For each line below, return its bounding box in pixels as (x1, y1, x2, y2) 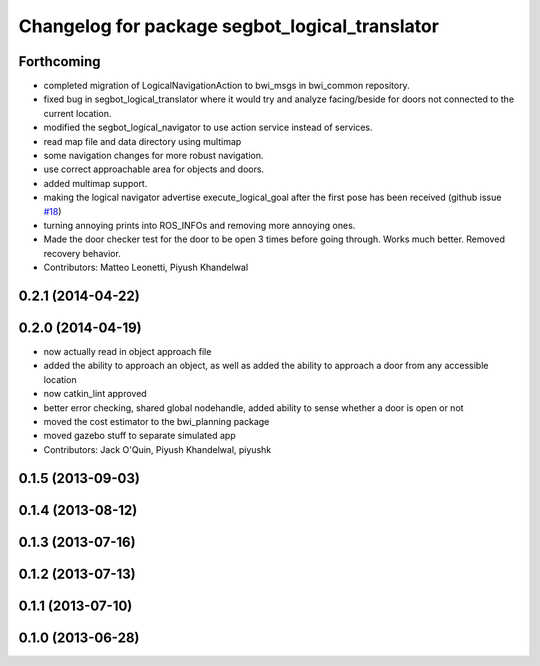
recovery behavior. (43, 247, 122, 259)
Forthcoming (18, 53, 101, 70)
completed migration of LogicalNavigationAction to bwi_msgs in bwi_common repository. (43, 80, 410, 92)
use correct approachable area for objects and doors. (43, 163, 265, 175)
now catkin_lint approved (43, 388, 147, 400)
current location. (43, 107, 112, 119)
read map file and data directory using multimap (43, 135, 242, 147)
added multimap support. (43, 177, 148, 189)
